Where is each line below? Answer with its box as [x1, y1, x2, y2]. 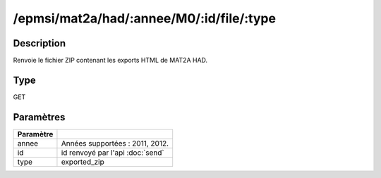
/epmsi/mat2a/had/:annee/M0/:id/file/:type [13, 11, 277, 26]
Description [13, 37, 66, 49]
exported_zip [61, 157, 105, 167]
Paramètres [13, 111, 66, 123]
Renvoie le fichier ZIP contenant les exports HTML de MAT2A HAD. [13, 56, 208, 65]
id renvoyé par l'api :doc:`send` [61, 148, 165, 158]
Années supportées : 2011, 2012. [61, 138, 169, 148]
